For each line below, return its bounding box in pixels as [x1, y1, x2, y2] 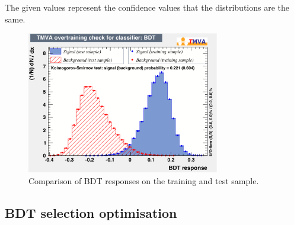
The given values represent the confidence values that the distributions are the [5, 1, 290, 13]
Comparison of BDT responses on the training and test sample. [28, 174, 259, 187]
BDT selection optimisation [5, 203, 177, 221]
